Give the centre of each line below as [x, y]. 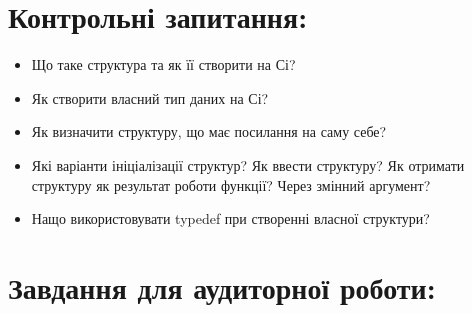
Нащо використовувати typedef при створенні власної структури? [230, 218]
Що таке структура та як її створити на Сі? [163, 64]
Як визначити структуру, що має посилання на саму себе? [209, 131]
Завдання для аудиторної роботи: [222, 286]
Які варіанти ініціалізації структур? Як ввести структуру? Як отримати [248, 164]
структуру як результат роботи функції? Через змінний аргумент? [231, 184]
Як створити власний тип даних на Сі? [150, 97]
